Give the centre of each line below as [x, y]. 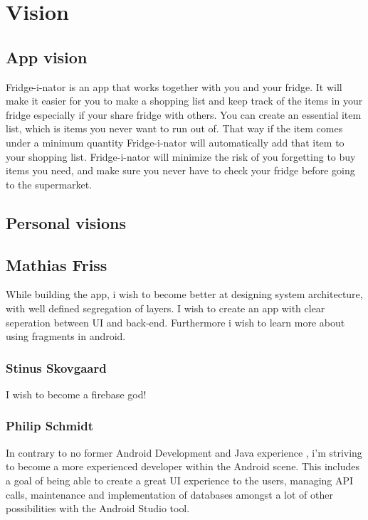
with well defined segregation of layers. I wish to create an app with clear [165, 308]
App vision [47, 57]
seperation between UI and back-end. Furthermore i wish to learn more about [175, 322]
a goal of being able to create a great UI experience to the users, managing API [180, 480]
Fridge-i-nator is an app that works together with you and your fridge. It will [174, 86]
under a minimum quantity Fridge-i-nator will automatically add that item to [175, 142]
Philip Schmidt [50, 426]
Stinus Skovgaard [56, 367]
